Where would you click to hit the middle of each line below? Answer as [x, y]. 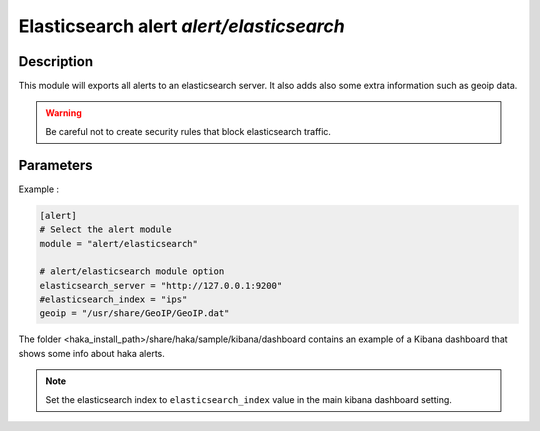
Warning [63, 113]
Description [56, 61]
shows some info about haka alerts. [91, 353]
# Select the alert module [105, 229]
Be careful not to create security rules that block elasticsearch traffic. [188, 131]
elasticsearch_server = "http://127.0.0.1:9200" [161, 285]
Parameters [55, 165]
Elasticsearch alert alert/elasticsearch [181, 26]
